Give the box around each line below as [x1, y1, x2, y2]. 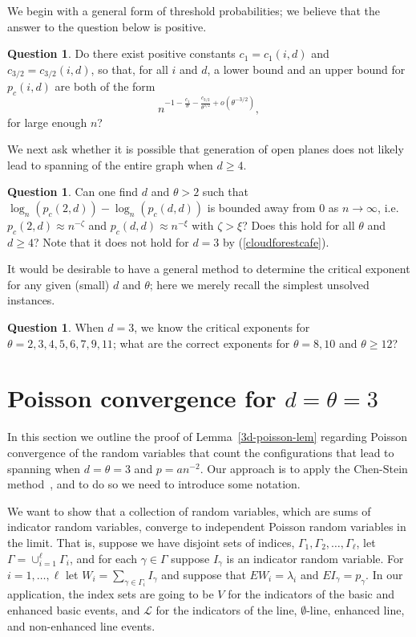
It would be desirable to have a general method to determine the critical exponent [7, 260, 410, 277]
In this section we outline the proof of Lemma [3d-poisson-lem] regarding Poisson [7, 428, 408, 445]
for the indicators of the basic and [228, 586, 395, 602]
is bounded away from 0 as [207, 198, 339, 215]
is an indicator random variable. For [226, 549, 404, 566]
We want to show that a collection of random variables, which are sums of [7, 502, 371, 519]
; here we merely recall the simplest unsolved [149, 276, 370, 292]
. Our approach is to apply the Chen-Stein [200, 459, 408, 476]
